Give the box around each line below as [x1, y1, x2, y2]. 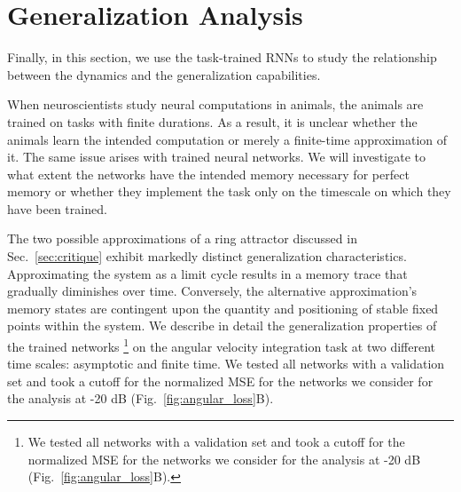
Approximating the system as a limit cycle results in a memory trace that [7, 264, 408, 282]
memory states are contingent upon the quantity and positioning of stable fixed [7, 298, 439, 317]
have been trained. [7, 199, 107, 218]
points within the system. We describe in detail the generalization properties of [7, 316, 437, 335]
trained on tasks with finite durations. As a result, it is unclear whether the [7, 112, 418, 131]
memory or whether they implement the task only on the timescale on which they [7, 182, 451, 201]
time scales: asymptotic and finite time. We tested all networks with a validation [7, 354, 445, 373]
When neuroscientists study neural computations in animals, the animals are [7, 95, 424, 114]
